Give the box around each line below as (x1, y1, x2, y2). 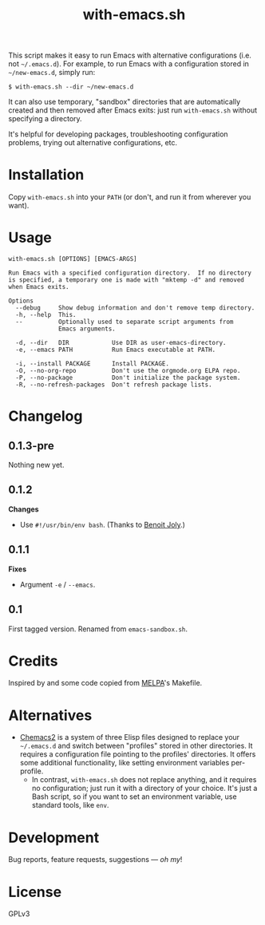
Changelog (8, 407, 83, 425)
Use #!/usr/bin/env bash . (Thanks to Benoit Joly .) (19, 520, 186, 529)
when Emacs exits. (8, 283, 69, 291)
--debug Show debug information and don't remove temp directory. (15, 304, 255, 312)
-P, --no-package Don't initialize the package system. (15, 374, 241, 382)
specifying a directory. (8, 114, 82, 124)
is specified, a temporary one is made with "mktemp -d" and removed (8, 276, 245, 284)
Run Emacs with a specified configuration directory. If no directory (8, 269, 251, 277)
